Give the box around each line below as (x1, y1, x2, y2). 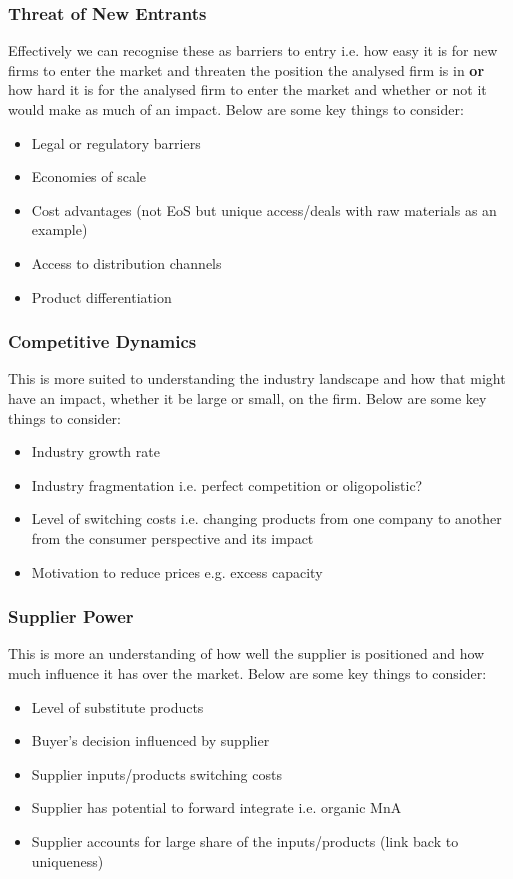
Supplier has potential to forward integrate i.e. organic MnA (31, 797, 402, 818)
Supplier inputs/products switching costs (31, 763, 282, 784)
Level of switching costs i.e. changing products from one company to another (31, 508, 502, 529)
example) (31, 219, 88, 240)
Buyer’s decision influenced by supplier (31, 730, 270, 751)
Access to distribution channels (31, 252, 222, 273)
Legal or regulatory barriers (31, 132, 201, 153)
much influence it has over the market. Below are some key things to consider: (8, 662, 487, 683)
